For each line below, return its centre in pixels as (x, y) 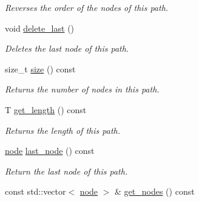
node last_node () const (50, 151)
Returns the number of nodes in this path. (82, 89)
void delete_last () (40, 28)
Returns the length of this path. (63, 130)
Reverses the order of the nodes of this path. (87, 7)
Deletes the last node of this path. (67, 48)
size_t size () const (40, 68)
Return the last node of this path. (66, 171)
